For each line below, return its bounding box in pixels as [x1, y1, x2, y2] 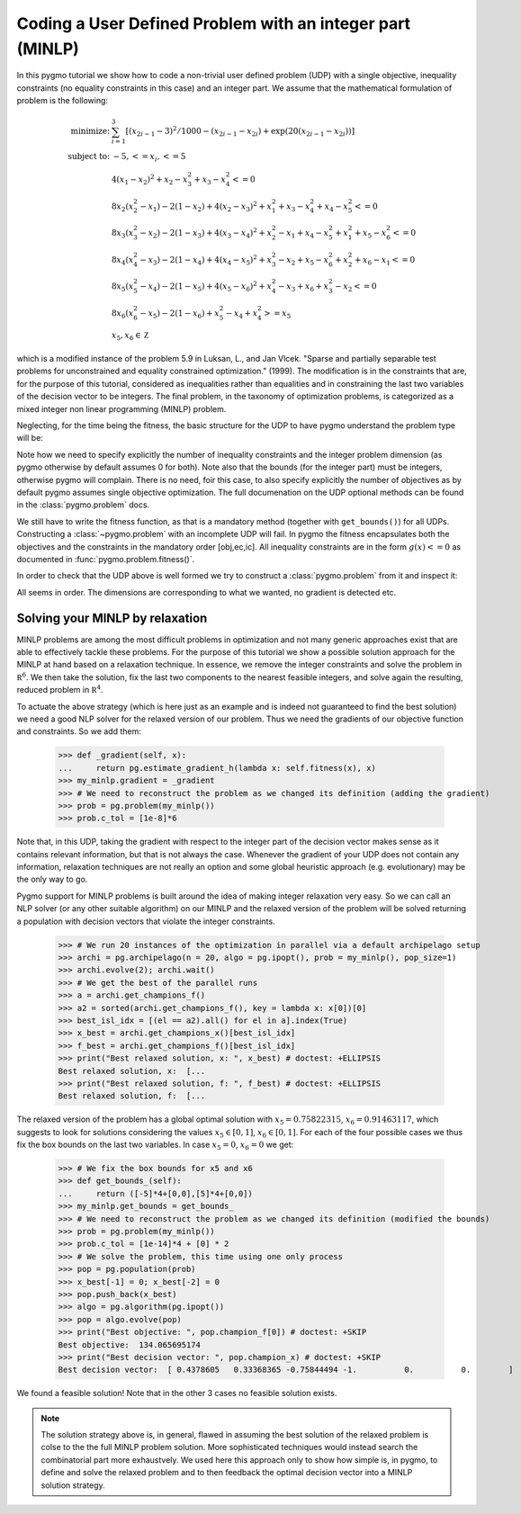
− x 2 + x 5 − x [277, 255, 329, 267]
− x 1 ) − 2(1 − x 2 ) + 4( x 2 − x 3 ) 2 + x [139, 199, 273, 213]
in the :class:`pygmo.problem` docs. [16, 499, 150, 510]
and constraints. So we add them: [16, 726, 141, 737]
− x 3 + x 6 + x [277, 282, 329, 293]
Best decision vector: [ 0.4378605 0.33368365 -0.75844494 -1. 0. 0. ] [58, 1365, 514, 1375]
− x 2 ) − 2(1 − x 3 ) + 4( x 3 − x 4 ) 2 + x [139, 226, 273, 240]
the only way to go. [16, 873, 88, 885]
